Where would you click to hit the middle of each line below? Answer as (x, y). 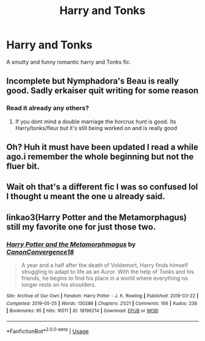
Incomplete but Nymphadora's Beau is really (92, 81)
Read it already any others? (48, 108)
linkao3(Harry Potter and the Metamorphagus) (97, 217)
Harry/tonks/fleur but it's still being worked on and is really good (96, 128)
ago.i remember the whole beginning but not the (100, 157)
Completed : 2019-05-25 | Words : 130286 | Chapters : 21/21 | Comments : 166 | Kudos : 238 (102, 303)
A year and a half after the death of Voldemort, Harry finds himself (104, 265)
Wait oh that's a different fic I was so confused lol (102, 187)
